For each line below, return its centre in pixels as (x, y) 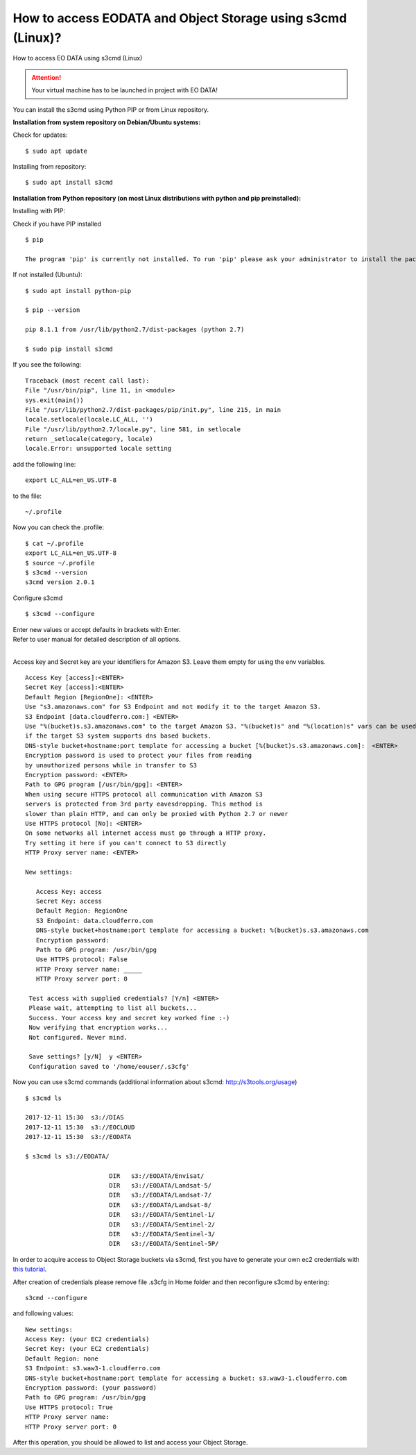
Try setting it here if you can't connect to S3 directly (126, 843)
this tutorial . (30, 1269)
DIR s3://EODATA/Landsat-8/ (160, 1205)
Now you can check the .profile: (58, 527)
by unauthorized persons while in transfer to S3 (111, 765)
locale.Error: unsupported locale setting (98, 449)
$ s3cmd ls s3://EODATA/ (67, 1156)
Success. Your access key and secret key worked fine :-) (129, 1018)
